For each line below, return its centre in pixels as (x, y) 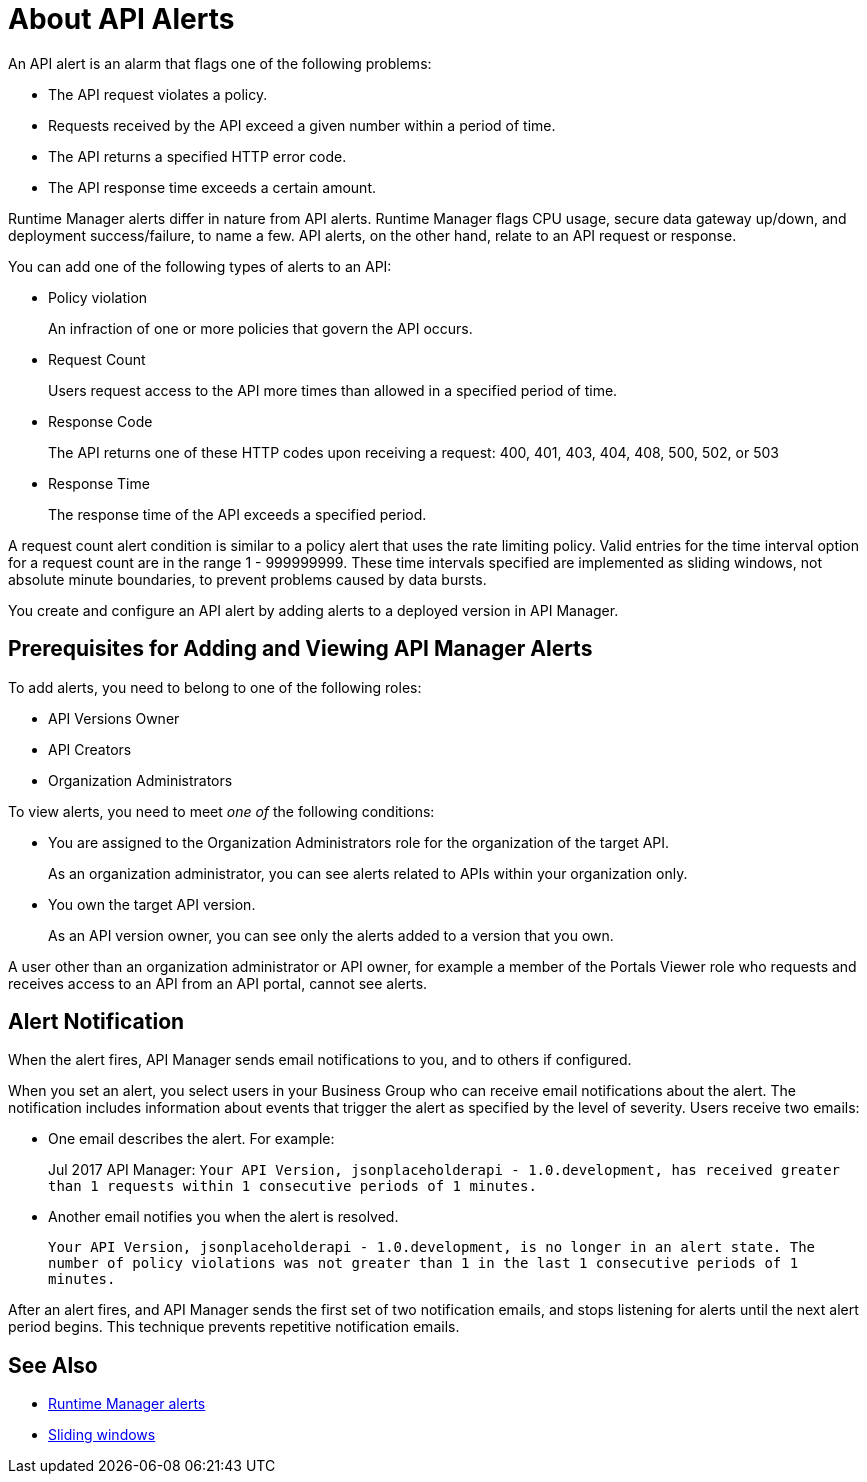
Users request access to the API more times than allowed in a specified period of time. (333, 390)
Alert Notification (96, 1022)
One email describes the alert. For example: (191, 1139)
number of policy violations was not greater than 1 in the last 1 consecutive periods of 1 (423, 1263)
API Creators (90, 749)
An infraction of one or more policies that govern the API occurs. (260, 328)
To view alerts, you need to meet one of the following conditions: (221, 811)
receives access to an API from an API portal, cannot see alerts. (218, 983)
